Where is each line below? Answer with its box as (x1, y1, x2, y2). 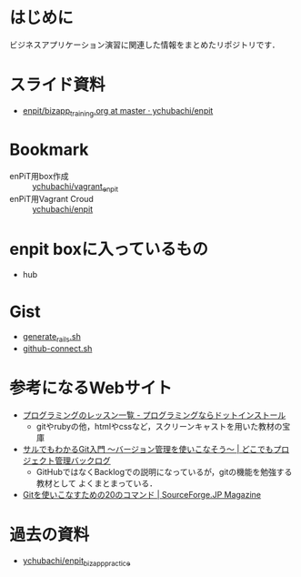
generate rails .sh (22, 331, 82, 345)
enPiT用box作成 (9, 170, 70, 181)
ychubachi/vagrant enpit (32, 180, 119, 194)
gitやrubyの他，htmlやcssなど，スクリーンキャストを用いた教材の (35, 421, 283, 432)
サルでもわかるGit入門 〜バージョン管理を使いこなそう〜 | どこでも (22, 444, 274, 455)
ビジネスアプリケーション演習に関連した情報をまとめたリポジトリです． (9, 39, 280, 50)
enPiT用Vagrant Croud (9, 194, 94, 205)
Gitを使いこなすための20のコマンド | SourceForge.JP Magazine (22, 490, 262, 501)
